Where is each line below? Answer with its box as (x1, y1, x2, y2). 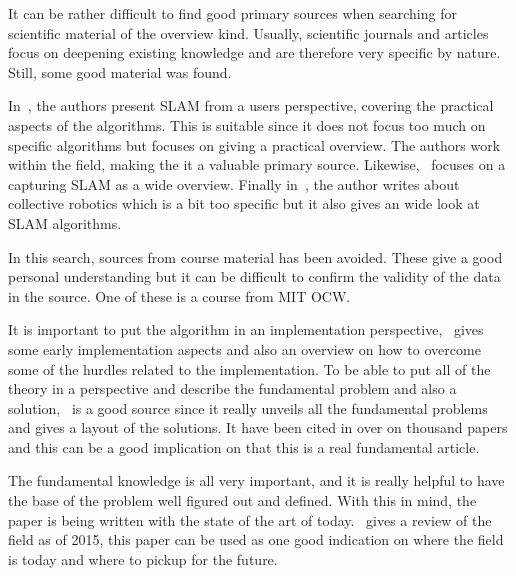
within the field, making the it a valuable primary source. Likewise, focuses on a (8, 154, 506, 175)
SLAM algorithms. (8, 212, 122, 233)
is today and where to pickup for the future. (8, 548, 278, 569)
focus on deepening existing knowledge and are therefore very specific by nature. (8, 42, 501, 63)
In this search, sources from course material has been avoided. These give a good (8, 246, 503, 267)
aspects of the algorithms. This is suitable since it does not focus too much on (8, 114, 486, 135)
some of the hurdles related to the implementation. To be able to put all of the (8, 358, 491, 379)
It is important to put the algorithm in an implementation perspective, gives (8, 319, 484, 340)
